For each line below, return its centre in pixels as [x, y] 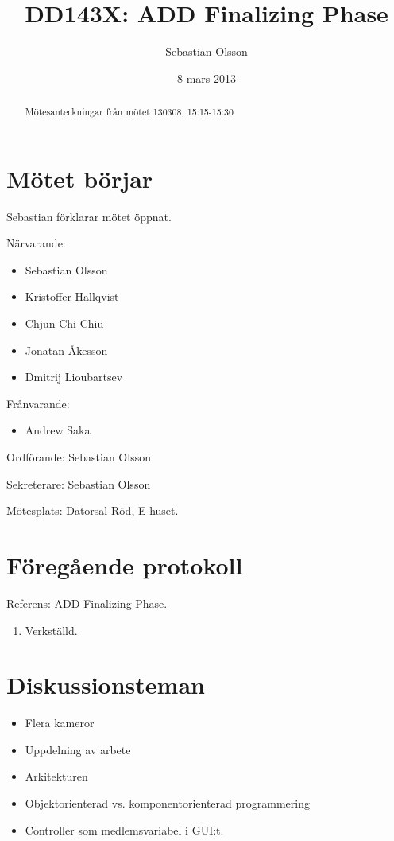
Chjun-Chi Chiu [64, 323]
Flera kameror [60, 723]
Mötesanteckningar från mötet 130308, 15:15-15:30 [129, 112]
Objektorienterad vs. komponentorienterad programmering [167, 803]
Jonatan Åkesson [66, 350]
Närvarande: [36, 243]
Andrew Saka [58, 430]
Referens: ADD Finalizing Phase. [87, 603]
